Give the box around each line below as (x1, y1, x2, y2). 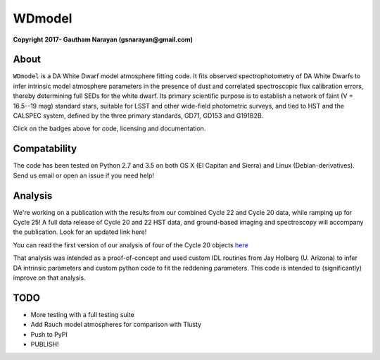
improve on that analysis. (13, 273, 86, 282)
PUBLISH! (30, 340, 59, 349)
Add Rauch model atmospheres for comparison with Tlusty (30, 321, 202, 329)
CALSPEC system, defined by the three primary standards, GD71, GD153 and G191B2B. (13, 111, 264, 120)
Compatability (13, 143, 77, 155)
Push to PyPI (30, 330, 68, 338)
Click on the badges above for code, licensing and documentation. (13, 124, 206, 133)
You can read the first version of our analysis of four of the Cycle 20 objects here (13, 240, 249, 249)
